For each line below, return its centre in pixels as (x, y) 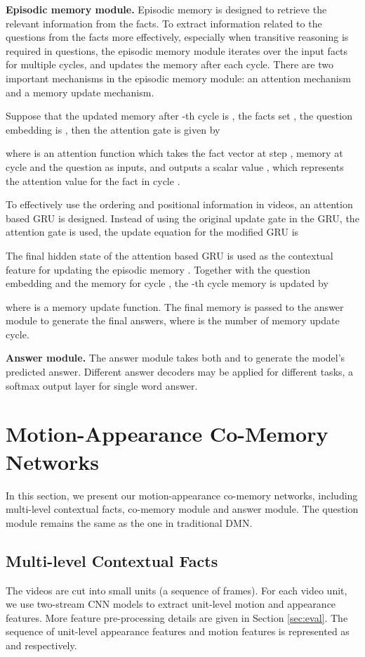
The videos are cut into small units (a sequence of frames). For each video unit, (177, 590)
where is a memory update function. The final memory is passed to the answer (175, 306)
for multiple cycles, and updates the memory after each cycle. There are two (170, 64)
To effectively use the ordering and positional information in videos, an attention (179, 204)
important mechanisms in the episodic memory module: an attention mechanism (178, 78)
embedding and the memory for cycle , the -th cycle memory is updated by (167, 283)
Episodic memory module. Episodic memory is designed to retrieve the (166, 9)
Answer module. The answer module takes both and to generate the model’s (175, 358)
